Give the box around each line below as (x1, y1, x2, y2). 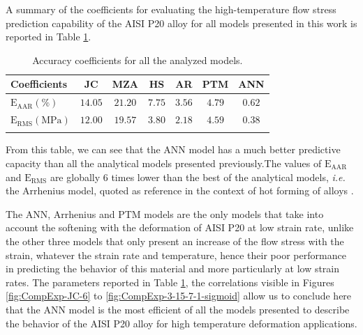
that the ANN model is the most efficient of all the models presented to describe (6, 302, 350, 316)
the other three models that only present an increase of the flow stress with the (6, 233, 344, 248)
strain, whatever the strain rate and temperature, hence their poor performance (6, 247, 346, 262)
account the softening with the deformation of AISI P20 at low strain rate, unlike (6, 220, 354, 235)
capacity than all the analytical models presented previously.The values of (6, 156, 322, 170)
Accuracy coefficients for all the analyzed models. (32, 52, 243, 67)
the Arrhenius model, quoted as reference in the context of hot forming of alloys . (6, 183, 354, 198)
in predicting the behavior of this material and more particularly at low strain (6, 261, 340, 276)
